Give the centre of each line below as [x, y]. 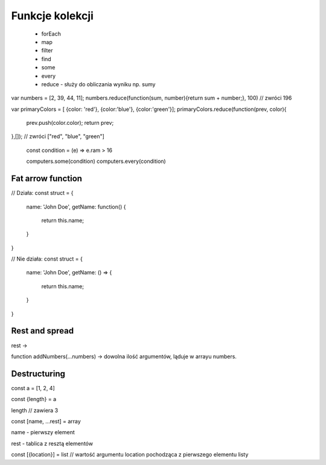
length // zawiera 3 [35, 410]
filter [47, 51]
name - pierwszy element [43, 432]
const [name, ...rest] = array [46, 422]
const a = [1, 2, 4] [33, 388]
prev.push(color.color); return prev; [70, 123]
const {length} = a [34, 399]
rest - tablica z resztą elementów [52, 443]
